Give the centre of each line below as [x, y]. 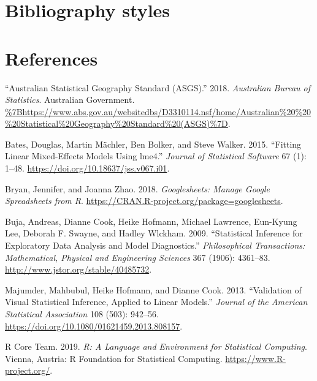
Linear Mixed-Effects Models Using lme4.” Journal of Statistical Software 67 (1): [156, 156]
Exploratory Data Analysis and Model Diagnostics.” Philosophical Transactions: [155, 245]
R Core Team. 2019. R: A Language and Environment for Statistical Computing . [156, 346]
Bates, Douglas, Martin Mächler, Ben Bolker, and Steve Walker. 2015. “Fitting [153, 144]
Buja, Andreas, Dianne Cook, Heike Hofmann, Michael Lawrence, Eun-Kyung [151, 221]
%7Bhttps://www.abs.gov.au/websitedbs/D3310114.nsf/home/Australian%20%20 [158, 111]
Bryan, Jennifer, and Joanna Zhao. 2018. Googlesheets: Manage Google [137, 188]
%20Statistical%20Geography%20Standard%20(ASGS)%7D [116, 123]
